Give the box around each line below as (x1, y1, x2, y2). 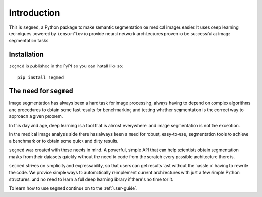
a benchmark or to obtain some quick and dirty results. (9, 138, 119, 144)
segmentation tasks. (9, 38, 49, 44)
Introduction (9, 7, 60, 18)
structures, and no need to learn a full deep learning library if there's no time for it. (9, 176, 174, 182)
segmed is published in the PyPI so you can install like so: (9, 63, 124, 69)
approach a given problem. (9, 114, 63, 119)
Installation (9, 50, 44, 59)
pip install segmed (17, 74, 64, 80)
